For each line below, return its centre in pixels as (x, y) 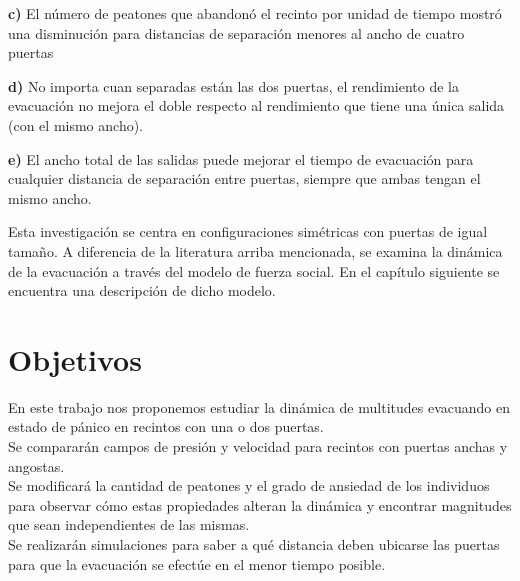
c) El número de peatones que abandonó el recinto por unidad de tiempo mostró (255, 13)
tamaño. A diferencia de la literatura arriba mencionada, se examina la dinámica (255, 250)
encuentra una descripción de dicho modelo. (142, 290)
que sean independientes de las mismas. (129, 524)
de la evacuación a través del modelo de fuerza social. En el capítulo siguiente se (254, 270)
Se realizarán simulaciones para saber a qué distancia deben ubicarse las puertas (254, 544)
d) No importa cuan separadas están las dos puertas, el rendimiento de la (233, 85)
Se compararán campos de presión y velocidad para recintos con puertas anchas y (258, 446)
